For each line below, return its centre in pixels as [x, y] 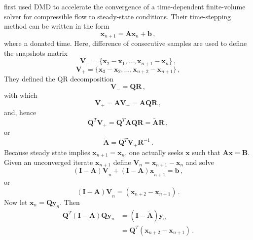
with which [21, 95]
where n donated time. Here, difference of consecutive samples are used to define [126, 43]
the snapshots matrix [36, 53]
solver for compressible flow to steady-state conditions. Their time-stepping [117, 16]
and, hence [20, 112]
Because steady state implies [47, 152]
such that [206, 152]
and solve [200, 162]
